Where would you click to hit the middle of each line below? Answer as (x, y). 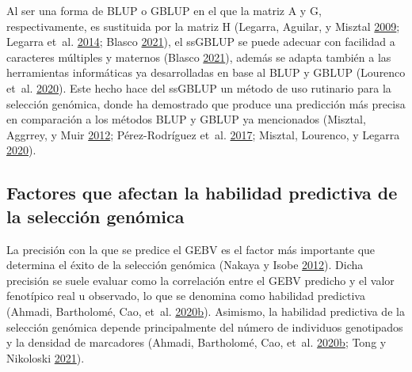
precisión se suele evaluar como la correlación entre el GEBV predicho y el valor (200, 280)
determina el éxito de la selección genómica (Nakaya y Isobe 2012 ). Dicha (185, 265)
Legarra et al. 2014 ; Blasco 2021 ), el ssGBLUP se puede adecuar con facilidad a (201, 42)
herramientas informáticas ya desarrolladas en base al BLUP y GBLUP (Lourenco (206, 72)
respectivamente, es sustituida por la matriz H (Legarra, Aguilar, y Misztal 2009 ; (203, 26)
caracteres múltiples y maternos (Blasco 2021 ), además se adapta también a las (199, 57)
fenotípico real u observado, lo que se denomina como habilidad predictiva (186, 296)
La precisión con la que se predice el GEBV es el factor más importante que (191, 249)
